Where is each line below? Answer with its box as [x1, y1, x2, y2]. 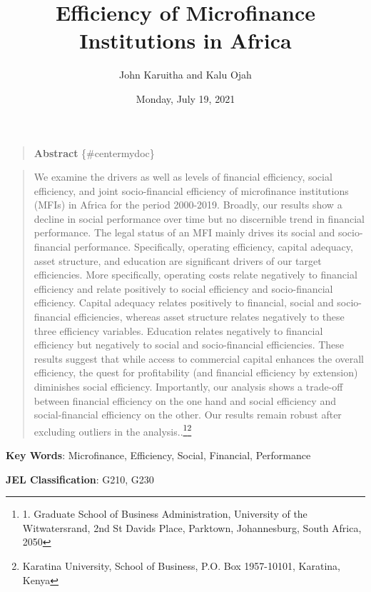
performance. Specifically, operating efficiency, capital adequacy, [73, 239, 353, 254]
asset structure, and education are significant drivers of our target [34, 253, 322, 268]
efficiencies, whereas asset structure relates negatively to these [73, 309, 345, 324]
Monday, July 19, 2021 [136, 91, 235, 106]
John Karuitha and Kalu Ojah [119, 67, 252, 82]
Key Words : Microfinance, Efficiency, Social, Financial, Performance [6, 448, 311, 463]
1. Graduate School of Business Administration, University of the [22, 506, 308, 521]
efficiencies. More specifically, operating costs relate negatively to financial [34, 267, 357, 282]
